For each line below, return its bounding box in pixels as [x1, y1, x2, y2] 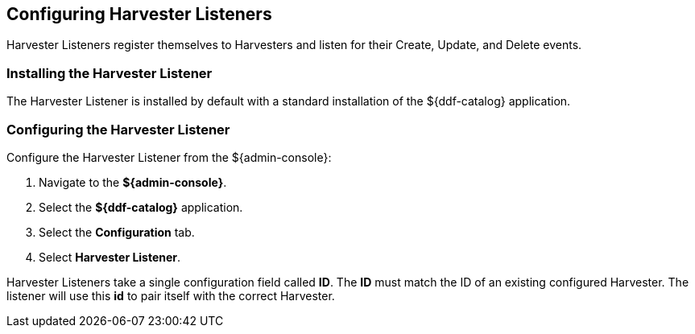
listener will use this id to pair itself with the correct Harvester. [6, 288, 335, 303]
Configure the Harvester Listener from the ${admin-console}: [6, 150, 332, 164]
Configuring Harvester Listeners [6, 4, 272, 24]
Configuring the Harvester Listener [6, 121, 230, 138]
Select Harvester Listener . [39, 249, 181, 264]
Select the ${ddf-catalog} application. [39, 200, 243, 214]
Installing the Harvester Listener [6, 64, 213, 81]
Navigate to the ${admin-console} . [39, 175, 227, 189]
